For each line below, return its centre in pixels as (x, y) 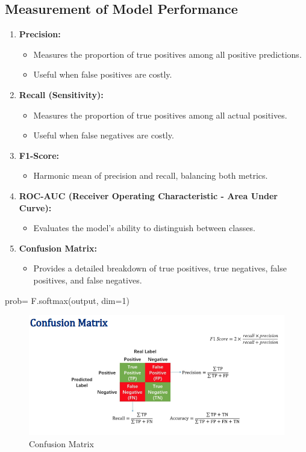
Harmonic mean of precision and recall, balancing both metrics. (151, 175)
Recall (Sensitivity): (61, 94)
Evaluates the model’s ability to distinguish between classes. (144, 228)
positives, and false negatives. (88, 280)
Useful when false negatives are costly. (104, 135)
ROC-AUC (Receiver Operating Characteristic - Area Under (148, 195)
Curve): (35, 207)
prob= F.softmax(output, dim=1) (67, 300)
